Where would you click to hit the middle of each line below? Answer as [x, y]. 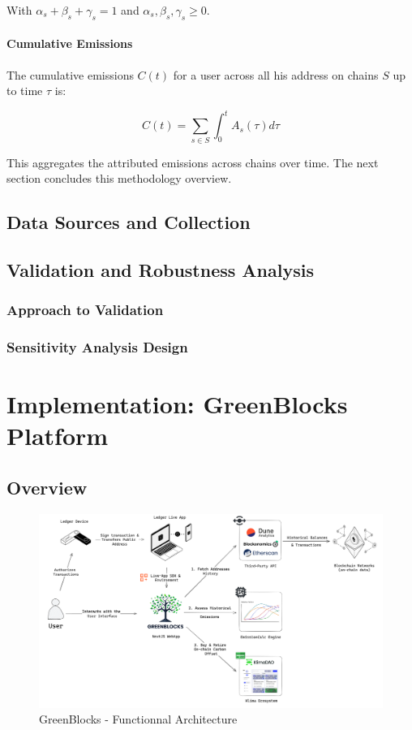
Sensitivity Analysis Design [97, 347]
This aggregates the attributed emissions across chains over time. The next [193, 162]
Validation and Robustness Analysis [160, 269]
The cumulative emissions [70, 74]
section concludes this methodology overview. [119, 178]
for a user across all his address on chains [276, 74]
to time [25, 91]
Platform [58, 436]
